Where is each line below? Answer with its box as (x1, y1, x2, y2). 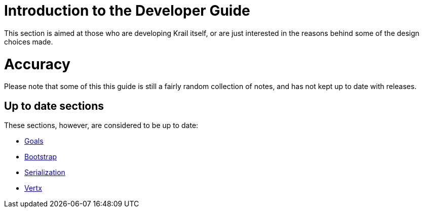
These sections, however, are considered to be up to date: (4, 121, 199, 130)
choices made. (4, 37, 53, 46)
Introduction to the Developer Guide (4, 2, 250, 19)
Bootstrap (24, 152, 57, 161)
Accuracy (4, 55, 70, 73)
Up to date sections (4, 99, 104, 112)
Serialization (24, 168, 65, 177)
